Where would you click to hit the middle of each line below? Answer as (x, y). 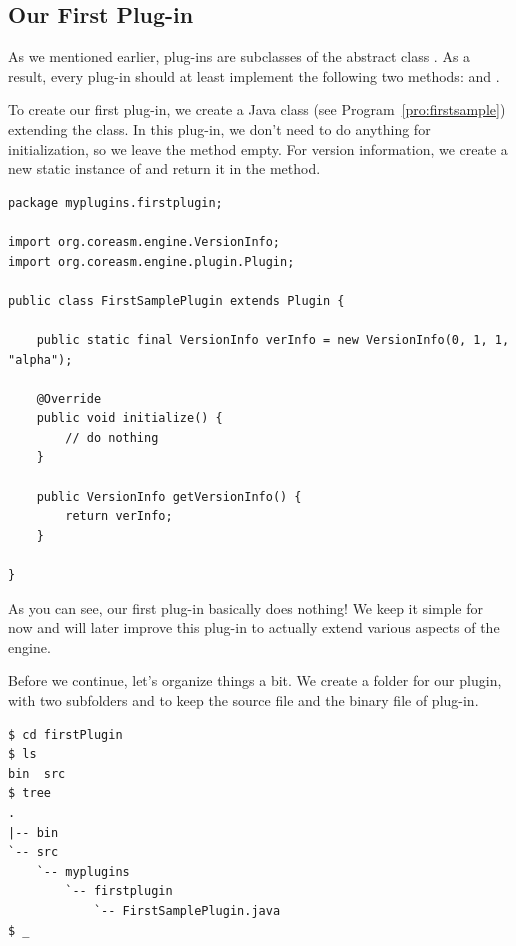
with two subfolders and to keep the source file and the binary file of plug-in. (243, 700)
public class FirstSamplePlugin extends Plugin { (176, 300)
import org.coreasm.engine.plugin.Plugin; (151, 261)
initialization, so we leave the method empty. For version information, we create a (258, 148)
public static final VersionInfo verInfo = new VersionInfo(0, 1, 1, (273, 339)
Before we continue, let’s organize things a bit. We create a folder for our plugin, (255, 680)
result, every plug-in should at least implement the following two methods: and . (254, 75)
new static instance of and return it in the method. (164, 168)
